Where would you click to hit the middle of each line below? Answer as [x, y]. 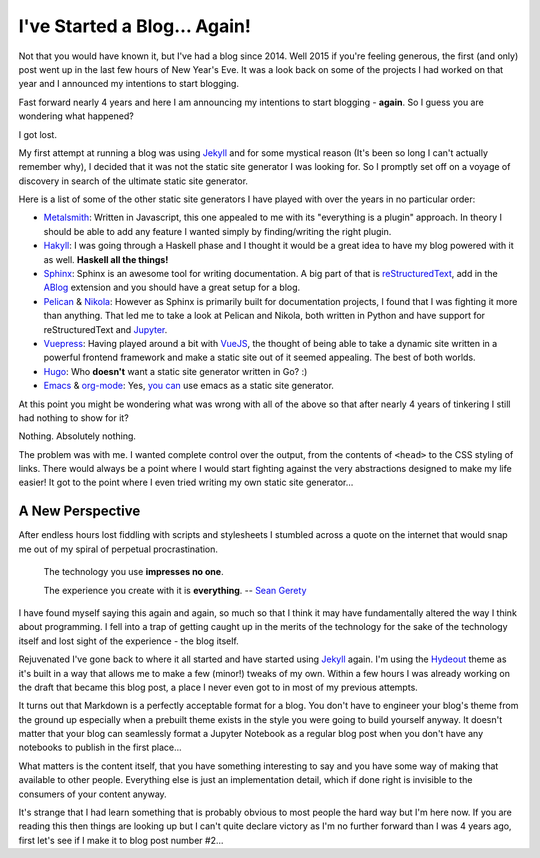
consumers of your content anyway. [92, 794]
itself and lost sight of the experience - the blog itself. [128, 641]
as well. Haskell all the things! [106, 259]
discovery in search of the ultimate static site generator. [133, 181]
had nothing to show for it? [73, 417]
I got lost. [37, 134]
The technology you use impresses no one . [133, 572]
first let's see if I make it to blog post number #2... [121, 840]
